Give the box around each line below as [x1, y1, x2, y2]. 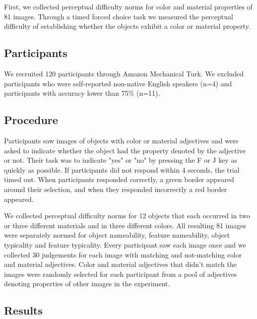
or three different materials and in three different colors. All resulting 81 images [4, 220, 246, 230]
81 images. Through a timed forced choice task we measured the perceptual [4, 11, 233, 21]
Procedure [4, 112, 58, 128]
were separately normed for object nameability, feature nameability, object [4, 230, 230, 240]
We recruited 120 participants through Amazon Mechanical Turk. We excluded [4, 68, 244, 78]
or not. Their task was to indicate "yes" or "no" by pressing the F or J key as [4, 155, 237, 165]
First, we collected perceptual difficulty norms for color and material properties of [4, 1, 253, 11]
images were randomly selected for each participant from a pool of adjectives [4, 268, 237, 279]
